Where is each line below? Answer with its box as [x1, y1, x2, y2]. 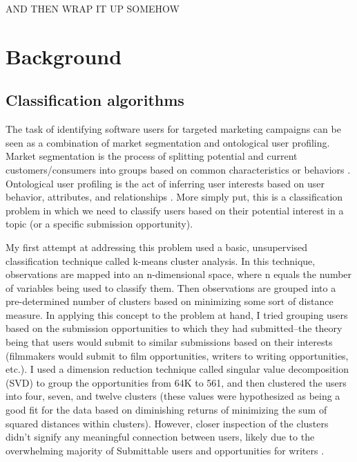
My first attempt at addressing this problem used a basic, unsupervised [6, 239, 308, 254]
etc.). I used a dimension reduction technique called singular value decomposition [6, 362, 349, 376]
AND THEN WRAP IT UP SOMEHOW [6, 1, 180, 15]
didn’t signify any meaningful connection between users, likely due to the [6, 429, 315, 444]
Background [6, 41, 122, 70]
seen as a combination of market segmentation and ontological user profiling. [6, 135, 330, 149]
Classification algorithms [6, 89, 184, 111]
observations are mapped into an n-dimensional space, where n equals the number [6, 267, 352, 281]
